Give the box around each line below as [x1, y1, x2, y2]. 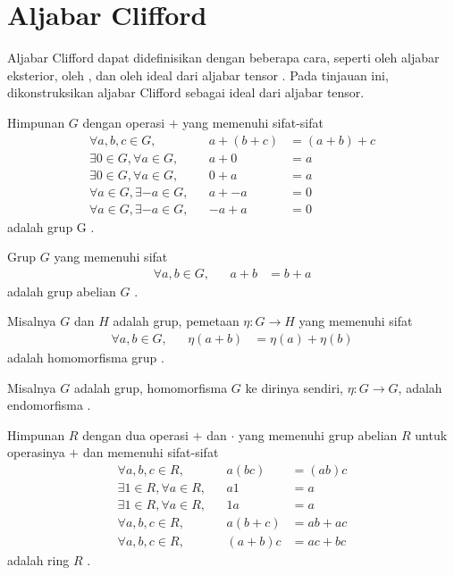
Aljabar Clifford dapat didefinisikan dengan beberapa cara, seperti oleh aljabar [7, 48, 440, 67]
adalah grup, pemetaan [113, 312, 240, 330]
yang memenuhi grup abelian [238, 425, 398, 444]
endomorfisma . [7, 396, 91, 414]
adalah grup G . [7, 217, 95, 236]
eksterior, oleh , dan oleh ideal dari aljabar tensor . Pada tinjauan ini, [7, 65, 389, 84]
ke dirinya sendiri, [245, 378, 343, 396]
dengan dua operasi [82, 425, 189, 444]
